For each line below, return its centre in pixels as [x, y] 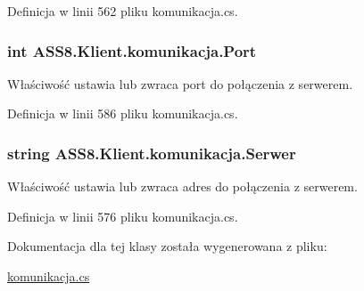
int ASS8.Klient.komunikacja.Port [132, 50]
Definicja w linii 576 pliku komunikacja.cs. [123, 216]
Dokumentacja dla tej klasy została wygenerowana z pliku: [167, 246]
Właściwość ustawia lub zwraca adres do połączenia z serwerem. [182, 186]
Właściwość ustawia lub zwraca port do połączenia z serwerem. [180, 83]
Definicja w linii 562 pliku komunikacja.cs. [123, 11]
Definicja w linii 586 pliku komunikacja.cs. [123, 113]
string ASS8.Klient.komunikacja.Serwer [152, 153]
